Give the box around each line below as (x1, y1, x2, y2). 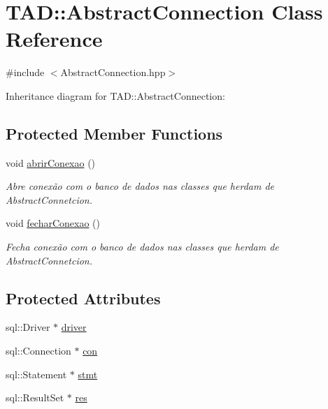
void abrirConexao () (6, 155, 96, 170)
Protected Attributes (6, 287, 161, 308)
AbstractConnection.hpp (60, 65, 166, 80)
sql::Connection (6, 343, 71, 358)
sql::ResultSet (6, 390, 64, 405)
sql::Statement (6, 366, 67, 381)
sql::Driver (6, 320, 50, 334)
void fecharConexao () (6, 216, 101, 230)
